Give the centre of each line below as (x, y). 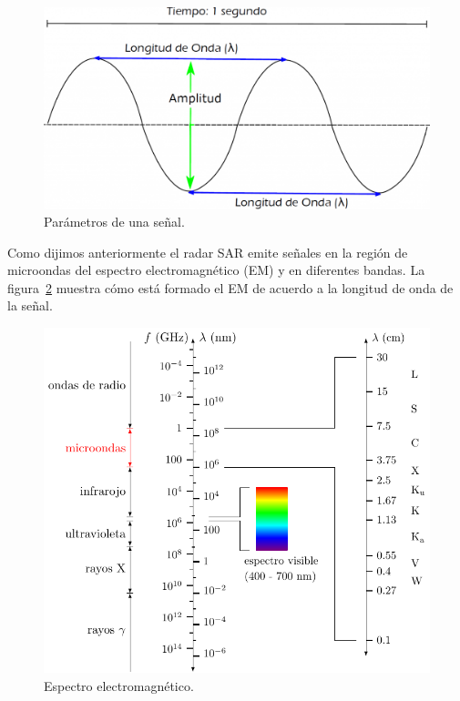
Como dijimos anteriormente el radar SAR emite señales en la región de (208, 252)
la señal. (30, 305)
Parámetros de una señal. (114, 222)
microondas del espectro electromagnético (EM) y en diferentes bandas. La (216, 270)
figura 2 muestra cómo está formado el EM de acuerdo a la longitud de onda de (230, 287)
